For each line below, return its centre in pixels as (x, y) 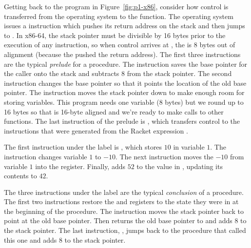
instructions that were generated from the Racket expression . (96, 130)
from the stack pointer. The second (179, 73)
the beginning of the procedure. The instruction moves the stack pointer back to (124, 211)
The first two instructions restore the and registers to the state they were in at (121, 201)
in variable (189, 147)
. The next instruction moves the (164, 156)
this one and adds (30, 239)
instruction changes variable (46, 156)
